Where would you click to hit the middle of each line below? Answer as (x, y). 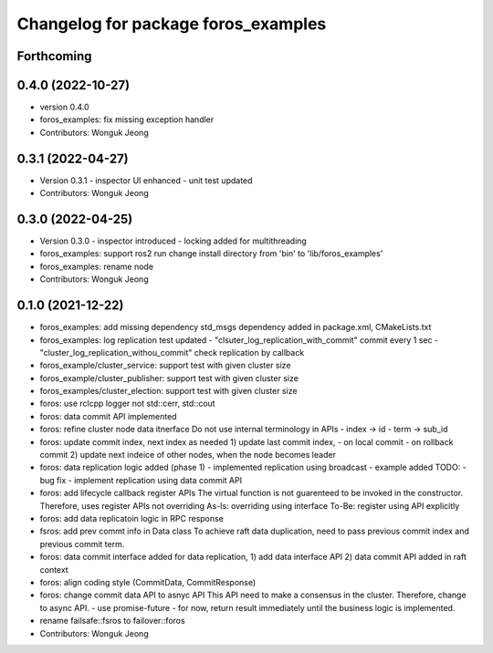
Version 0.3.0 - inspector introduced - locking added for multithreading (173, 241)
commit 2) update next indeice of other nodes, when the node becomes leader (188, 455)
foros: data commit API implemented (108, 416)
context (54, 569)
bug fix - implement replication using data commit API (141, 480)
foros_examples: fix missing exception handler (127, 119)
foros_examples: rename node (97, 266)
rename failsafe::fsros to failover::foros (113, 621)
